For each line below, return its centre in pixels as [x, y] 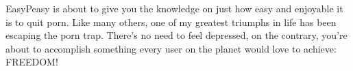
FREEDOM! [32, 62]
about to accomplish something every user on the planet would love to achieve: [171, 48]
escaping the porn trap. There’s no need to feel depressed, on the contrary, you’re [176, 35]
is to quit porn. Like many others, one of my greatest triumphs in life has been [171, 22]
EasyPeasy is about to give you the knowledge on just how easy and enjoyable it [174, 8]
